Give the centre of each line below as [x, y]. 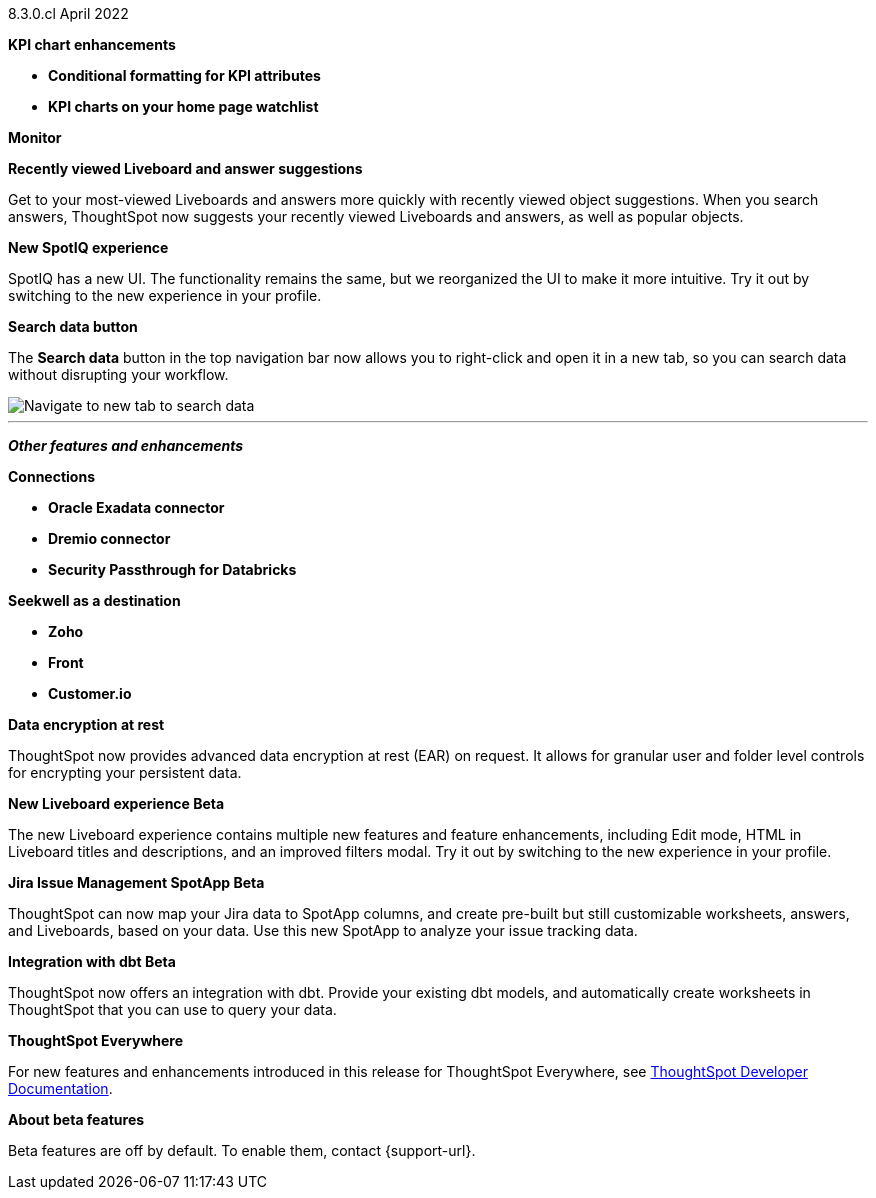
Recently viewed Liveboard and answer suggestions [185, 168]
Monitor [35, 137]
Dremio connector [109, 538]
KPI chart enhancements [92, 44]
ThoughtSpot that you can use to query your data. [172, 1009]
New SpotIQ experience [88, 247]
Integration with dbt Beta [92, 961]
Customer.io [90, 693]
